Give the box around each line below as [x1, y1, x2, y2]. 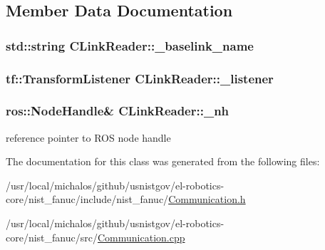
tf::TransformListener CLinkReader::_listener [6, 69, 274, 87]
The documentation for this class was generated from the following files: [6, 154, 320, 169]
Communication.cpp [97, 229, 185, 244]
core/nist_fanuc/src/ [6, 229, 98, 244]
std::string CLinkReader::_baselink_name [6, 36, 254, 54]
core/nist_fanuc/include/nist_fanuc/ [6, 192, 169, 207]
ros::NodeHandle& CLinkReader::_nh [6, 102, 229, 120]
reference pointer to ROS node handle [6, 130, 171, 145]
